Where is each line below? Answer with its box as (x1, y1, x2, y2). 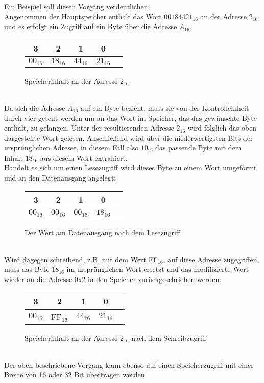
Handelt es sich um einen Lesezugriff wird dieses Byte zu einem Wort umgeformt (4, 162, 257, 173)
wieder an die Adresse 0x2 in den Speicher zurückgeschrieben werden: (4, 273, 222, 284)
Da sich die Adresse (4, 102, 65, 113)
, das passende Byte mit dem (151, 142, 242, 153)
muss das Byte (4, 264, 50, 274)
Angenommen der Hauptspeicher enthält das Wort (4, 11, 162, 21)
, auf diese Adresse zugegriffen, (163, 253, 259, 264)
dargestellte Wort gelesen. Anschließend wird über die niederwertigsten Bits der (4, 132, 253, 143)
